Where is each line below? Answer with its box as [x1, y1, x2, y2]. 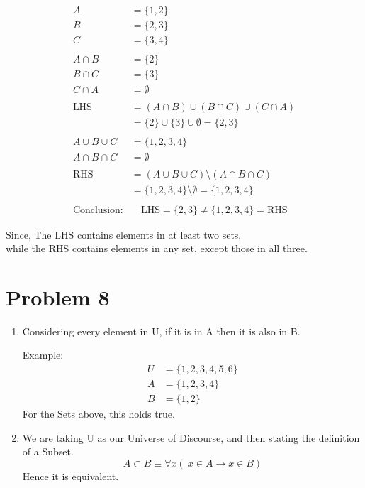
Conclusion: [72, 205, 123, 215]
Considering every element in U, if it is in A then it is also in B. [22, 323, 301, 338]
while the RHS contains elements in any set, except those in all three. [6, 241, 308, 256]
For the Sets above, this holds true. [22, 406, 175, 421]
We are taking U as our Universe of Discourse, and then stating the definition [22, 430, 360, 445]
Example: [22, 347, 64, 362]
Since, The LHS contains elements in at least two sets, [6, 227, 242, 242]
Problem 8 [6, 282, 110, 311]
